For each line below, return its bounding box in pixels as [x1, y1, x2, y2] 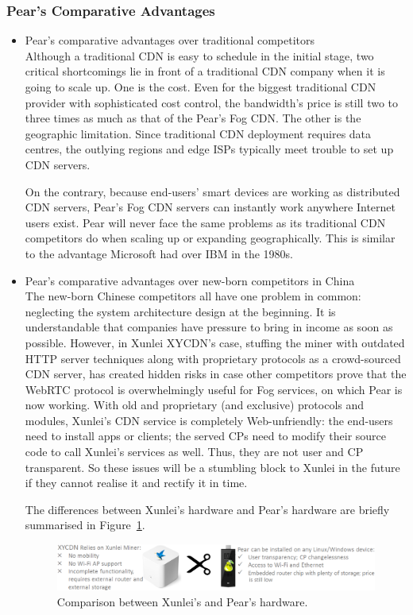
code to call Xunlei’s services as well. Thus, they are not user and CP [25, 443, 364, 460]
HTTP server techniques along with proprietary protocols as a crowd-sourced [25, 350, 401, 366]
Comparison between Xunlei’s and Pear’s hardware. [56, 593, 308, 609]
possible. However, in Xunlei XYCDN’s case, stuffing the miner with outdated [25, 334, 405, 350]
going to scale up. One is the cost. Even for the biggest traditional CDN [25, 79, 376, 95]
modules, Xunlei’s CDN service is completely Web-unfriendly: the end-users [25, 412, 393, 428]
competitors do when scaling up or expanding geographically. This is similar [25, 230, 396, 246]
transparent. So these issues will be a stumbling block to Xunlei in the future [25, 458, 400, 475]
